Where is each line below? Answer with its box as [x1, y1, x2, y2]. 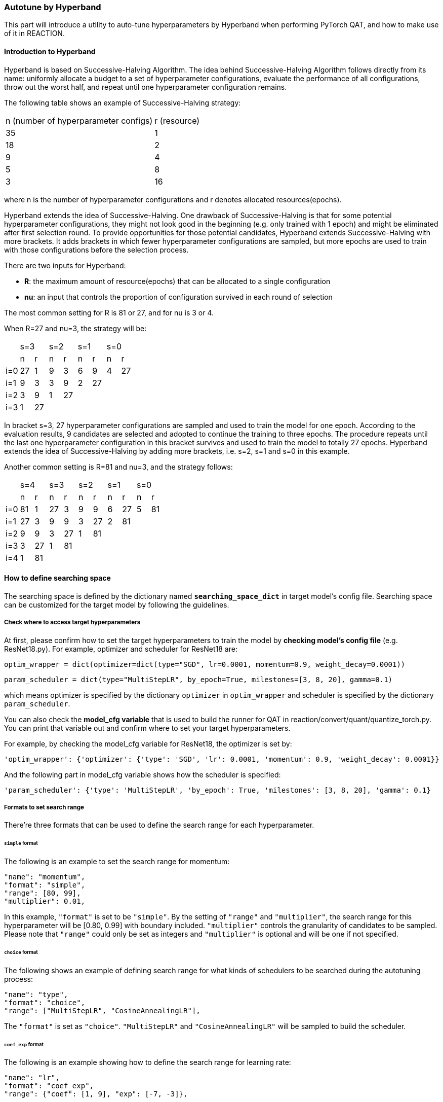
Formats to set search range [4, 803, 84, 811]
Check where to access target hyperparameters [4, 619, 141, 626]
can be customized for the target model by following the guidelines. [4, 600, 229, 609]
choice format [4, 949, 38, 955]
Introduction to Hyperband [4, 47, 96, 56]
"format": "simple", [4, 881, 86, 890]
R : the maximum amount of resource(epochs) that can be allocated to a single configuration [24, 276, 331, 286]
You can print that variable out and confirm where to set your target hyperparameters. [4, 723, 291, 732]
